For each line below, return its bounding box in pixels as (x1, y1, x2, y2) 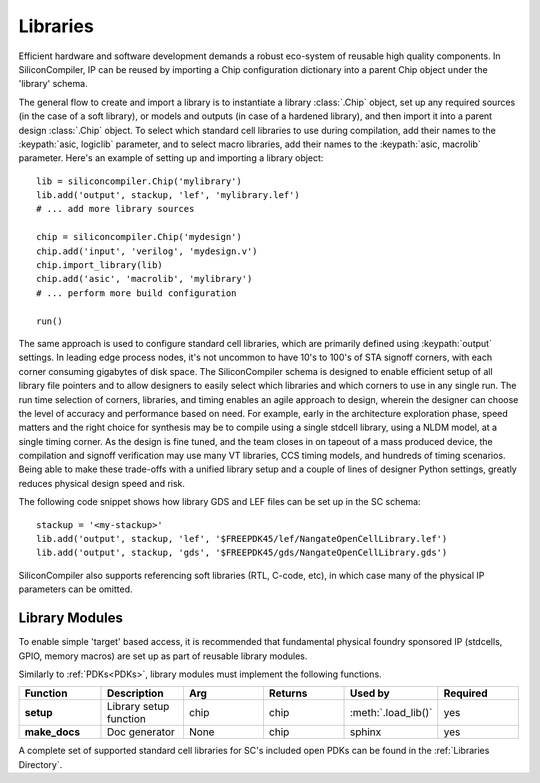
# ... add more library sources (36, 203, 195, 215)
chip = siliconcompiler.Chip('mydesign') (36, 231, 242, 243)
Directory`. (18, 758, 63, 770)
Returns (268, 686, 308, 700)
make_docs (24, 725, 80, 739)
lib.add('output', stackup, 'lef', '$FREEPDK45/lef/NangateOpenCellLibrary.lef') (36, 533, 448, 545)
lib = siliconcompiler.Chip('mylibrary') (36, 175, 242, 187)
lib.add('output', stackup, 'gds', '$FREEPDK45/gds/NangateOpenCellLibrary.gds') (36, 547, 448, 559)
